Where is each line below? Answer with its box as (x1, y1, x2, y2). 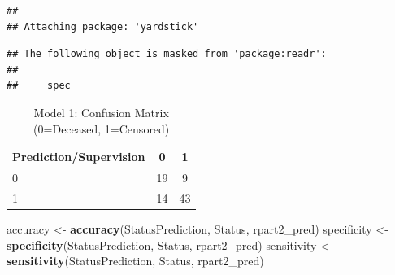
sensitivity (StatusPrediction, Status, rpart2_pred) (7, 252, 264, 269)
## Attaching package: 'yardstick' (7, 20, 199, 33)
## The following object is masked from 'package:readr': (7, 48, 327, 60)
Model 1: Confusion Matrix (33, 103, 169, 120)
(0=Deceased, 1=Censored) (33, 120, 170, 137)
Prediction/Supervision (12, 148, 145, 165)
